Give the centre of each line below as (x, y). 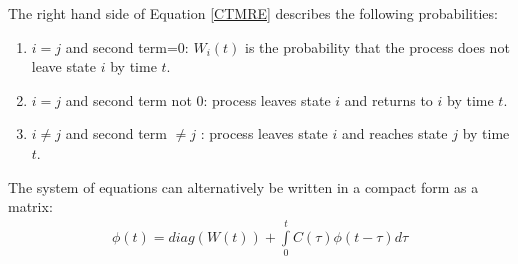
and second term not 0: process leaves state (198, 99)
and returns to (388, 99)
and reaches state (394, 133)
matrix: (30, 206)
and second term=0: (127, 46)
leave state (64, 66)
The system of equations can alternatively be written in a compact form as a (243, 186)
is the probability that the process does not (377, 46)
